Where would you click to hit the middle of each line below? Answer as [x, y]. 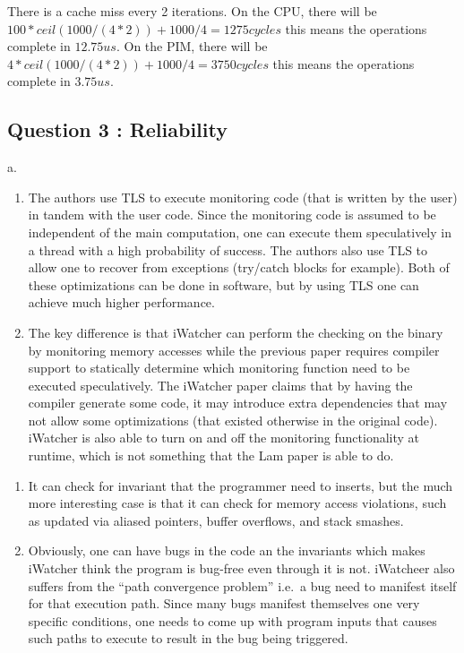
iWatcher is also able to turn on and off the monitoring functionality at [224, 438]
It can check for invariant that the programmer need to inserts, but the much [241, 485]
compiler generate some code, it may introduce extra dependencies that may [238, 403]
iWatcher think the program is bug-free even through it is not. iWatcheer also [241, 568]
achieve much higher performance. [121, 302]
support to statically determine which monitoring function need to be [219, 368]
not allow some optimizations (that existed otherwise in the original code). [233, 420]
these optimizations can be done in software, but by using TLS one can [223, 284]
